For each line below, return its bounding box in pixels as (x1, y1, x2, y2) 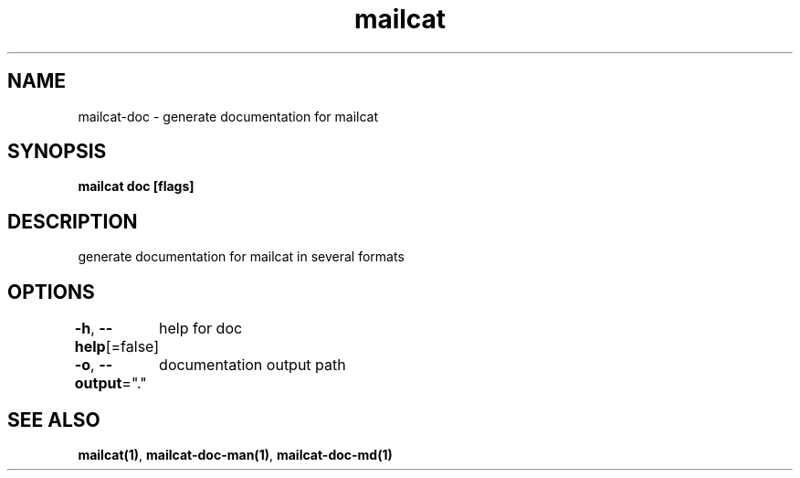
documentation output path (159, 356, 346, 375)
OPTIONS (7, 280, 95, 303)
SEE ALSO (7, 408, 100, 431)
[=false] (105, 337, 160, 356)
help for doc (159, 319, 243, 338)
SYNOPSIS (7, 140, 107, 164)
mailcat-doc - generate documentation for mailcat (78, 108, 379, 124)
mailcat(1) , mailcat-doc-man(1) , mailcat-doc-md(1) (78, 446, 393, 462)
